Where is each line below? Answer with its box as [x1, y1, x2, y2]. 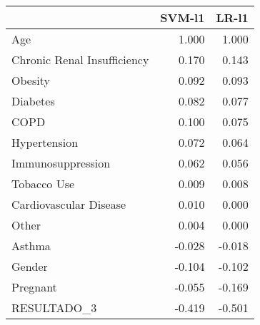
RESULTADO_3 [11, 299, 97, 316]
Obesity [11, 72, 50, 88]
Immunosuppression [11, 155, 111, 171]
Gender [11, 258, 48, 274]
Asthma [11, 237, 51, 254]
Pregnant [11, 279, 57, 295]
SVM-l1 [160, 9, 205, 26]
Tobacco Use [11, 175, 75, 192]
